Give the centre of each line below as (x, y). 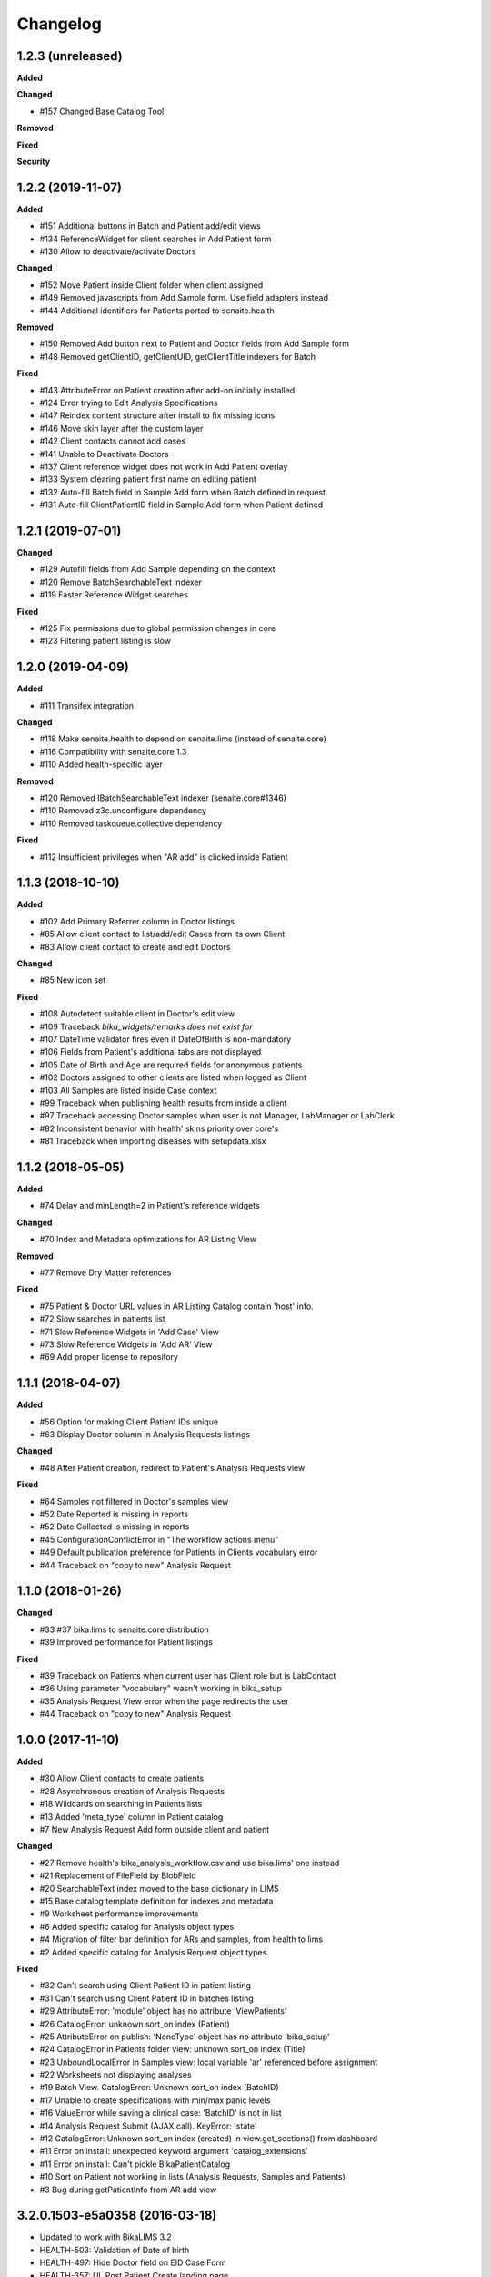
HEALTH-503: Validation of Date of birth (115, 2250)
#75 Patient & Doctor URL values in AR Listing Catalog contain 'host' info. (176, 1306)
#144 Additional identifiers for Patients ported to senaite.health (157, 311)
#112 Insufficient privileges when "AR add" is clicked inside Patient (164, 857)
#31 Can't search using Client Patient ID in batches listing (146, 1998)
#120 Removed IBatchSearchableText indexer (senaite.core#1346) (163, 798)
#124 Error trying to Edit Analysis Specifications (129, 403)
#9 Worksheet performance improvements (119, 1914)
